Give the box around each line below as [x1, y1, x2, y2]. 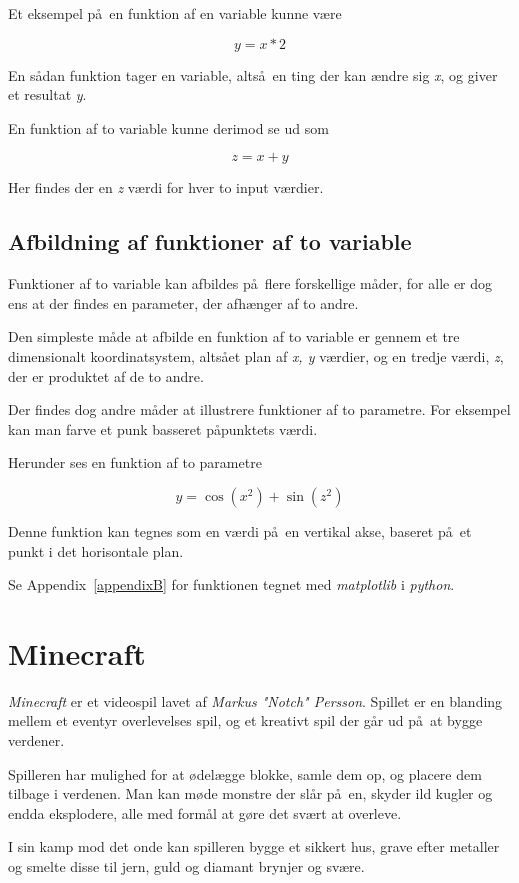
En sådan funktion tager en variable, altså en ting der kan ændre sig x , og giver [8, 64, 498, 85]
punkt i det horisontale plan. [8, 540, 184, 561]
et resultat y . [8, 84, 87, 105]
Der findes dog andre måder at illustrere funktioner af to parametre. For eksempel [8, 399, 511, 420]
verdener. [8, 730, 65, 751]
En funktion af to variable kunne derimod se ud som [8, 117, 329, 138]
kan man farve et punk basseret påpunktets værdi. [8, 418, 318, 439]
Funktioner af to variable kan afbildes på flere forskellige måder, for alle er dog [8, 273, 493, 294]
